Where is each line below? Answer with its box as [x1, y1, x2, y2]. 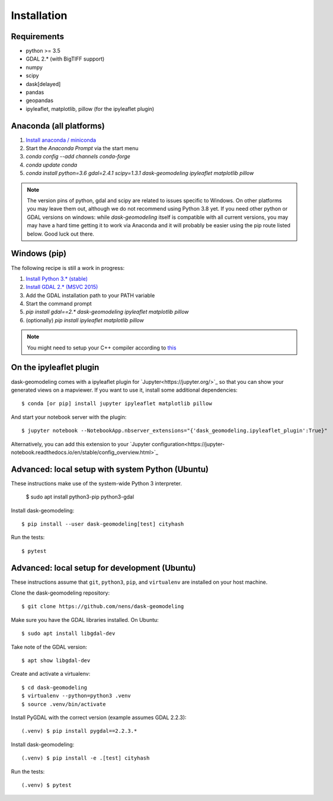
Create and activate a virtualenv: [11, 670, 91, 678]
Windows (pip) [11, 249, 67, 259]
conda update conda [25, 161, 78, 169]
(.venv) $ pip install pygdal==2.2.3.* [21, 727, 137, 735]
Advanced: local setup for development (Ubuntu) [11, 562, 196, 573]
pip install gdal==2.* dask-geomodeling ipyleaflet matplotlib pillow [25, 309, 189, 316]
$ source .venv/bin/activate [21, 701, 106, 707]
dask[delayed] [25, 80, 61, 87]
